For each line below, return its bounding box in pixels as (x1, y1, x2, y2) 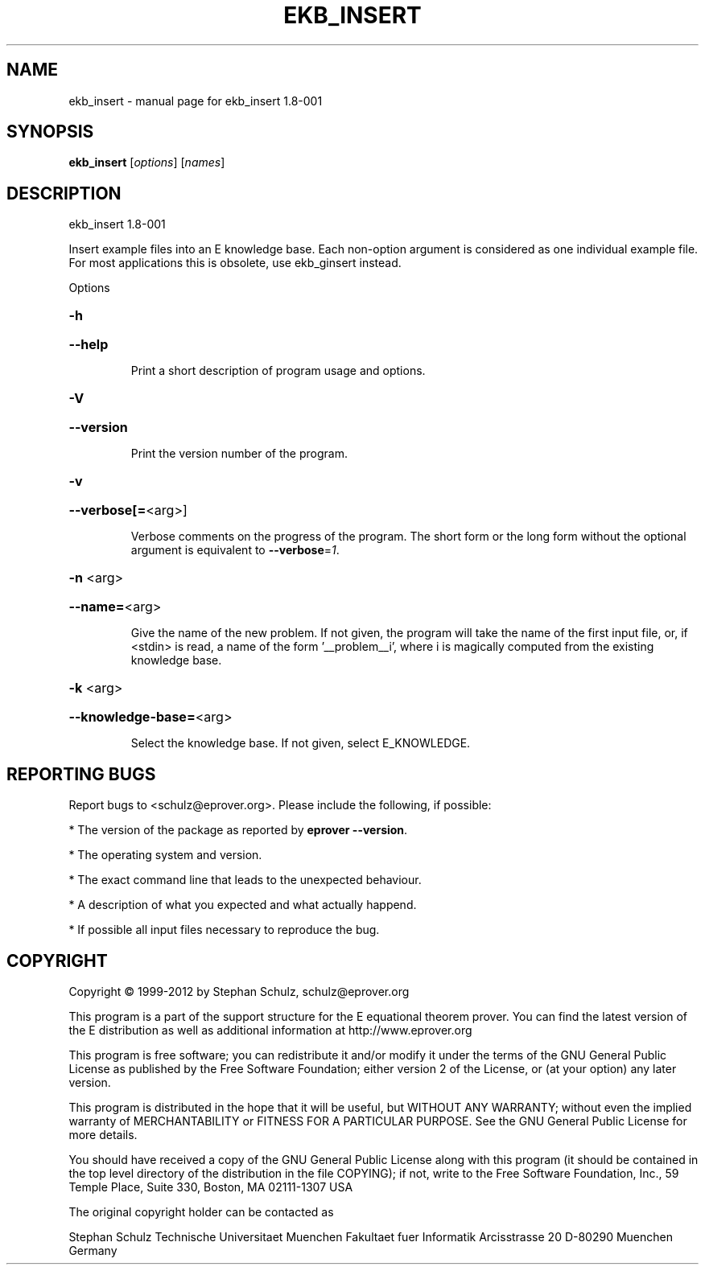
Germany (68, 1243, 117, 1257)
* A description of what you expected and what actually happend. (68, 898, 417, 912)
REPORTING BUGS (6, 763, 156, 784)
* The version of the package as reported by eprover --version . (68, 823, 408, 837)
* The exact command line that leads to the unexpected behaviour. (68, 873, 422, 887)
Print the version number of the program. (130, 446, 348, 461)
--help (68, 336, 109, 353)
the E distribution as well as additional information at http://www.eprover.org (68, 1022, 472, 1037)
